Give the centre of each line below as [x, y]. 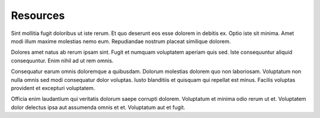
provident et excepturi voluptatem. [53, 88]
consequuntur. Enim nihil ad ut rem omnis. [62, 60]
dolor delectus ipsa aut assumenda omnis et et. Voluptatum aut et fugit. [98, 107]
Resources [38, 15]
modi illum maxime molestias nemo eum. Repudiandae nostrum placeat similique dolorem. [121, 41]
